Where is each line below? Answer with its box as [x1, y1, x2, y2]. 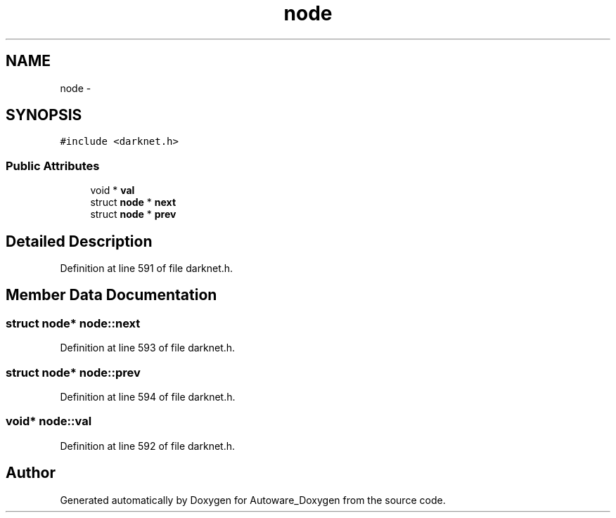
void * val [90, 184, 135, 197]
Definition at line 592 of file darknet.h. [60, 439, 235, 452]
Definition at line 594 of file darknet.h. [60, 391, 236, 403]
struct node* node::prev [6, 365, 141, 380]
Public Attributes [6, 158, 100, 173]
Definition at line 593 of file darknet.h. [60, 342, 236, 354]
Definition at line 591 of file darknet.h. [60, 262, 233, 275]
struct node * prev [90, 208, 177, 221]
